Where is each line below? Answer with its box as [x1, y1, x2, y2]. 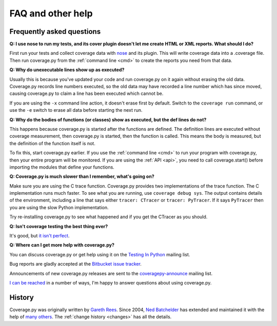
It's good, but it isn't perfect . [9, 233, 70, 239]
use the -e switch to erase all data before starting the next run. [9, 107, 143, 113]
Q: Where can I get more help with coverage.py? [9, 242, 115, 248]
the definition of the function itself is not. [9, 140, 96, 146]
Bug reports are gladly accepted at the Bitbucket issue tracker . [9, 261, 142, 267]
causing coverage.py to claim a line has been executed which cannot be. [9, 90, 164, 97]
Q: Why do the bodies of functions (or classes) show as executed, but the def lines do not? [9, 116, 207, 123]
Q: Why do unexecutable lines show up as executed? [9, 67, 125, 73]
